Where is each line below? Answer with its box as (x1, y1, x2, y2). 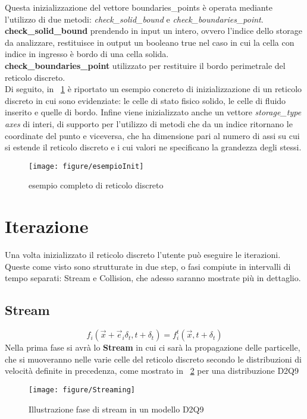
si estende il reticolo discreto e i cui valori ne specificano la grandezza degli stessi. (5, 141, 302, 153)
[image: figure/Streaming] (29, 385, 135, 394)
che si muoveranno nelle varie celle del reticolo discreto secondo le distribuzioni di (5, 352, 302, 365)
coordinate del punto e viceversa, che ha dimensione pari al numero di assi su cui (5, 129, 300, 141)
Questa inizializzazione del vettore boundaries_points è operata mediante (5, 1, 272, 13)
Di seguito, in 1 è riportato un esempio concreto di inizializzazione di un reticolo (5, 83, 302, 95)
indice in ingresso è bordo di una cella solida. (5, 48, 169, 60)
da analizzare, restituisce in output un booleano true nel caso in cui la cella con (5, 36, 295, 48)
